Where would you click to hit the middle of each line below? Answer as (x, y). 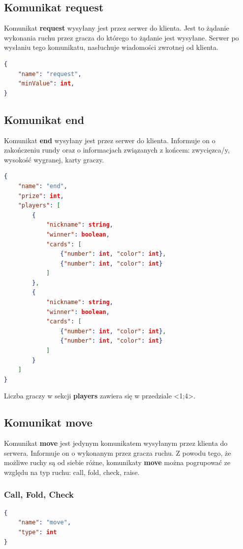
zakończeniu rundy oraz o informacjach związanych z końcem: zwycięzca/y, (117, 150)
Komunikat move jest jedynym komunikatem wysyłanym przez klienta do (116, 443)
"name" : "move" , (45, 523)
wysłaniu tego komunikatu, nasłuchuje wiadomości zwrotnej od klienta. (111, 47)
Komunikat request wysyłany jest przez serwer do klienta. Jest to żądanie (117, 28)
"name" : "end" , (43, 186)
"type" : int (37, 532)
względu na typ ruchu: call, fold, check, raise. (72, 472)
